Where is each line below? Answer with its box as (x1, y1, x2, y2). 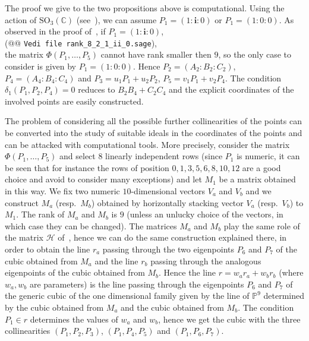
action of (5, 13, 37, 26)
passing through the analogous (150, 254, 261, 267)
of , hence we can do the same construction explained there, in (58, 231, 287, 244)
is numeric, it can (237, 150, 300, 162)
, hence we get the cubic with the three (158, 312, 301, 325)
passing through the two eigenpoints (102, 242, 235, 255)
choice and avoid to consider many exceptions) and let (5, 173, 202, 185)
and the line (94, 254, 138, 267)
